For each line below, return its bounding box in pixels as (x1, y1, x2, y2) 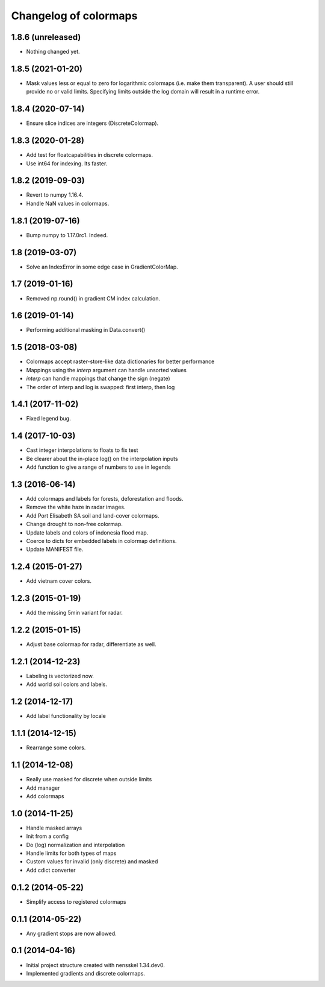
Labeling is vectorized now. (26, 673, 94, 680)
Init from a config (26, 833, 69, 840)
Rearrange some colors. (26, 744, 86, 751)
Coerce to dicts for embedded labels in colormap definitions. (26, 538, 177, 545)
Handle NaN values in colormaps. (26, 200, 110, 207)
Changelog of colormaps (11, 9, 138, 22)
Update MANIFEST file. (26, 546, 84, 553)
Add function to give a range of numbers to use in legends (26, 463, 171, 471)
